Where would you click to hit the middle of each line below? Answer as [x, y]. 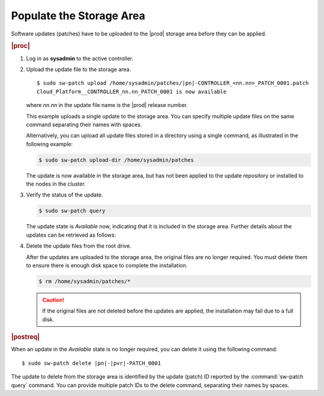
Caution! [53, 300]
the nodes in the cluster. [56, 184]
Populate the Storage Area [78, 16]
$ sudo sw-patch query [72, 211]
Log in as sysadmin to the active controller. [80, 58]
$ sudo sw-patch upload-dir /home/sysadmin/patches [116, 160]
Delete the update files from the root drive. [79, 246]
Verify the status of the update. [64, 195]
